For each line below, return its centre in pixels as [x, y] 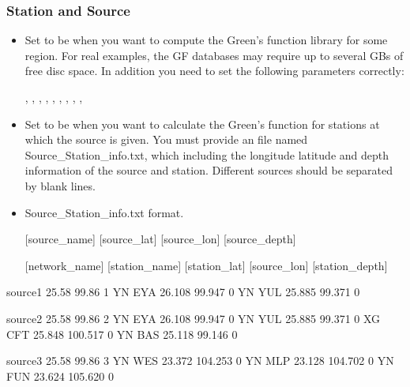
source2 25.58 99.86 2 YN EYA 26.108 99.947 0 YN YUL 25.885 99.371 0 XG [194, 318]
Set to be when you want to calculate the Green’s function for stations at [202, 124]
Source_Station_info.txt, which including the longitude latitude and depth [207, 154]
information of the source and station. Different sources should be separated [209, 170]
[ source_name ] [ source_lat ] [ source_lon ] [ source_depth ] [160, 239]
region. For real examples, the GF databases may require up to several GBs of [214, 55]
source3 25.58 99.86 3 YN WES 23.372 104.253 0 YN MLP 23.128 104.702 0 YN [200, 361]
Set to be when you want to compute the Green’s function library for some [206, 40]
